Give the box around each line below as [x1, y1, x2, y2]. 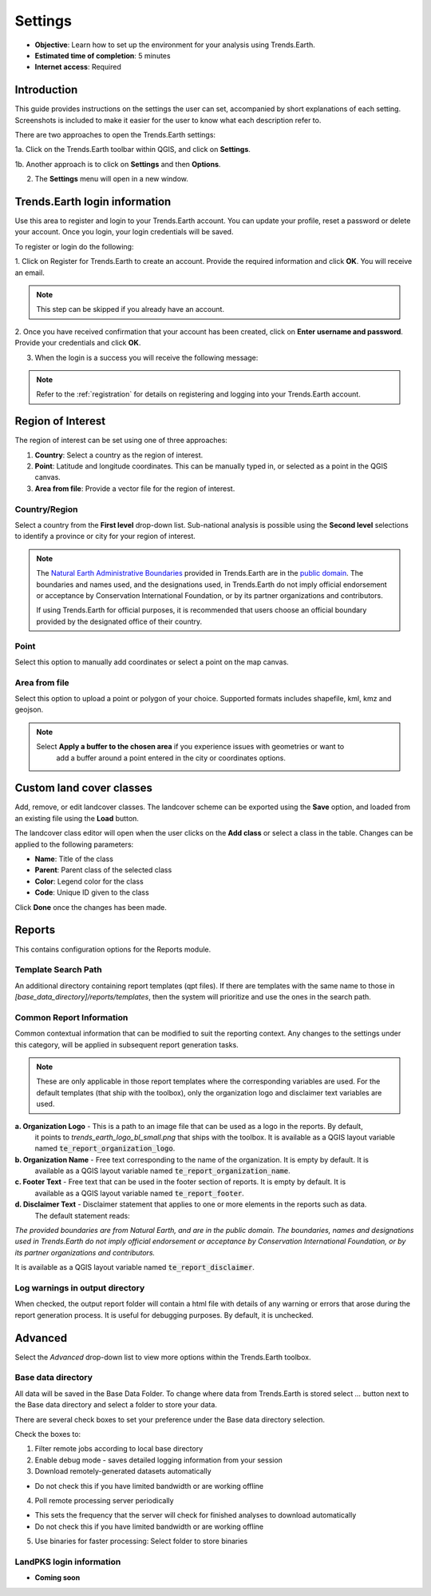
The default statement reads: [34, 1211, 131, 1220]
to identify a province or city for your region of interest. [14, 532, 196, 541]
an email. [14, 268, 45, 277]
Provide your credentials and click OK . [14, 338, 141, 348]
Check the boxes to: [14, 1429, 81, 1438]
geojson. [14, 704, 44, 715]
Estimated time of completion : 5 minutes [34, 50, 171, 60]
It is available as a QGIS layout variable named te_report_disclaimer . [14, 1263, 255, 1272]
